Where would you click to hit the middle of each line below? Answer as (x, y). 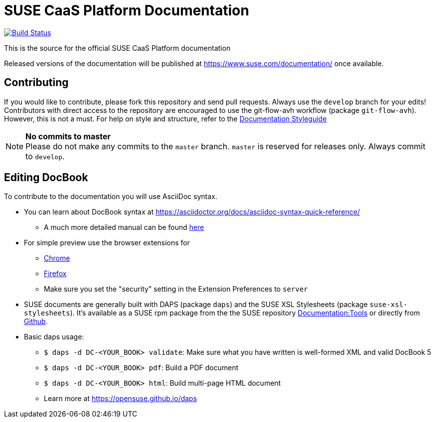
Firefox (55, 274)
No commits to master (68, 136)
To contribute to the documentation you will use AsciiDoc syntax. (111, 197)
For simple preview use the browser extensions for (107, 243)
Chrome (57, 258)
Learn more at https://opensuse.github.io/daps (121, 399)
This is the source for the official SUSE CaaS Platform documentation (117, 48)
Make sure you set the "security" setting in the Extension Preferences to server (176, 289)
